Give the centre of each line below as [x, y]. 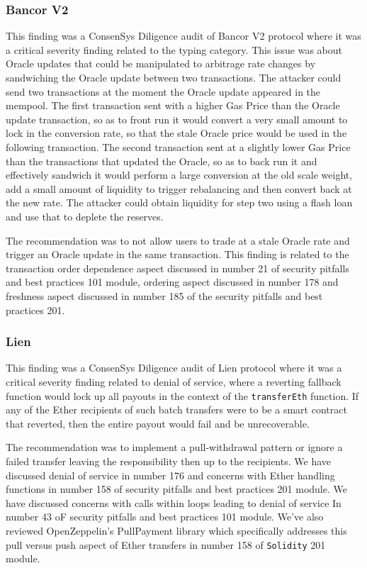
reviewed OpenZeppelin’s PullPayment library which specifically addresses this [176, 530]
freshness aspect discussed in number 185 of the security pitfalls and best [164, 295]
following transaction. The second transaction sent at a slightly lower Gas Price [178, 146]
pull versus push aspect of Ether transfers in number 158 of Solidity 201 [166, 544]
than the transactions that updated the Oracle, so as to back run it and [162, 161]
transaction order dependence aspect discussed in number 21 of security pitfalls [177, 268]
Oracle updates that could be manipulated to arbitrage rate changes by [161, 63]
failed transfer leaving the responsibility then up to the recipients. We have [168, 461]
